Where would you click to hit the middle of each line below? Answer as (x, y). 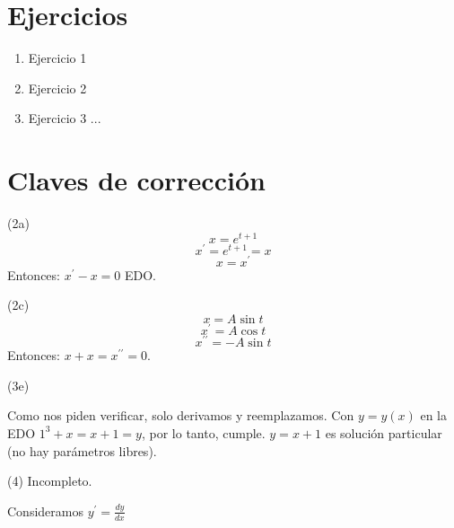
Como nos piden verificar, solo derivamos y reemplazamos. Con (181, 415)
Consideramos (45, 510)
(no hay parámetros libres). (82, 450)
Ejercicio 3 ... (65, 118)
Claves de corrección (136, 180)
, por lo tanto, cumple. (203, 432)
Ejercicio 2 (57, 88)
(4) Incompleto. (50, 481)
